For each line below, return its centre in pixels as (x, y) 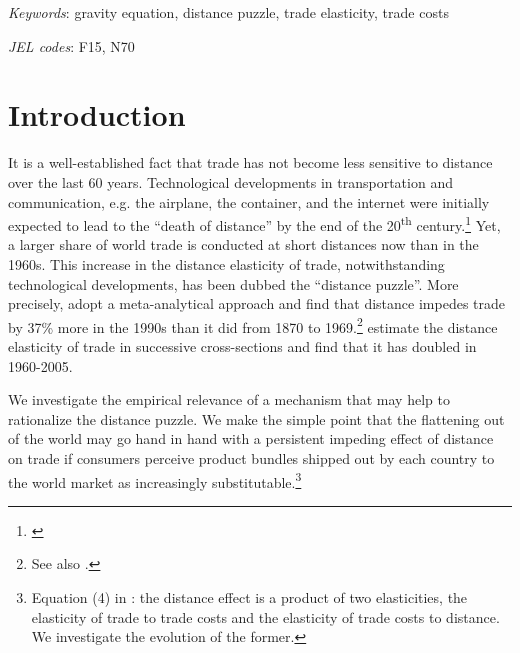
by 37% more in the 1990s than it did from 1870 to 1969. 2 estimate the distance (253, 325)
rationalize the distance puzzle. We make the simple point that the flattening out (256, 418)
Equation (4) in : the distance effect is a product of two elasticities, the (249, 596)
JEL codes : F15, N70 (71, 45)
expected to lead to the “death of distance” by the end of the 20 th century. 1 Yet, (254, 223)
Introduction (97, 114)
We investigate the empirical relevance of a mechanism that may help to (229, 399)
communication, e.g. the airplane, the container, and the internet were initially (249, 201)
